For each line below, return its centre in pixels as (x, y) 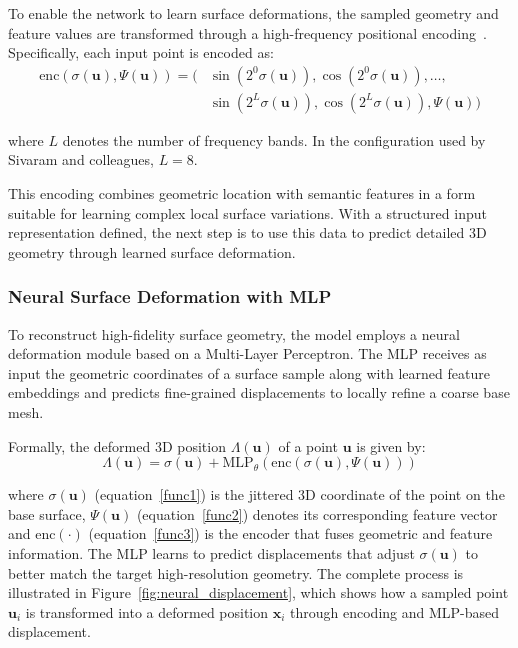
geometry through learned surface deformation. (152, 251)
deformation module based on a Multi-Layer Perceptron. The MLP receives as (247, 353)
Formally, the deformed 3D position (117, 445)
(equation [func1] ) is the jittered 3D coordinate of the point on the (299, 494)
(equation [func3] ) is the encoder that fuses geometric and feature (290, 533)
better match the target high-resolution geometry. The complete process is (236, 572)
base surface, (47, 513)
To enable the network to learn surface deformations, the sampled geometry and (253, 13)
